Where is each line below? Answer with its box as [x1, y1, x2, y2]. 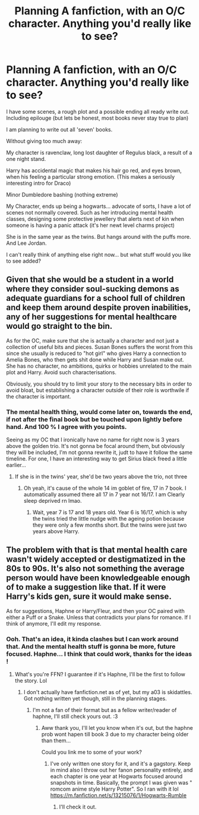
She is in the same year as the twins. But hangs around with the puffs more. [6, 233, 191, 240]
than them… [41, 737, 71, 744]
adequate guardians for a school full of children [6, 293, 185, 303]
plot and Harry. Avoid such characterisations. [6, 368, 117, 376]
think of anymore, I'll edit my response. [6, 620, 102, 627]
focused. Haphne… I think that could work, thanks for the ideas [6, 649, 192, 658]
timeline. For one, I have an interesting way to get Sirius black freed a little [6, 455, 187, 462]
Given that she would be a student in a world [6, 275, 174, 285]
